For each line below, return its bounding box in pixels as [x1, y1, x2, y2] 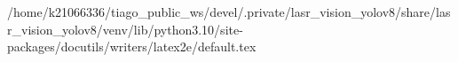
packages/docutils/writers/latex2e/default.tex [7, 37, 257, 56]
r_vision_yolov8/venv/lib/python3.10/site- [7, 19, 243, 38]
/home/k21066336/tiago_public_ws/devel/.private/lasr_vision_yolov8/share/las [7, 3, 451, 20]
